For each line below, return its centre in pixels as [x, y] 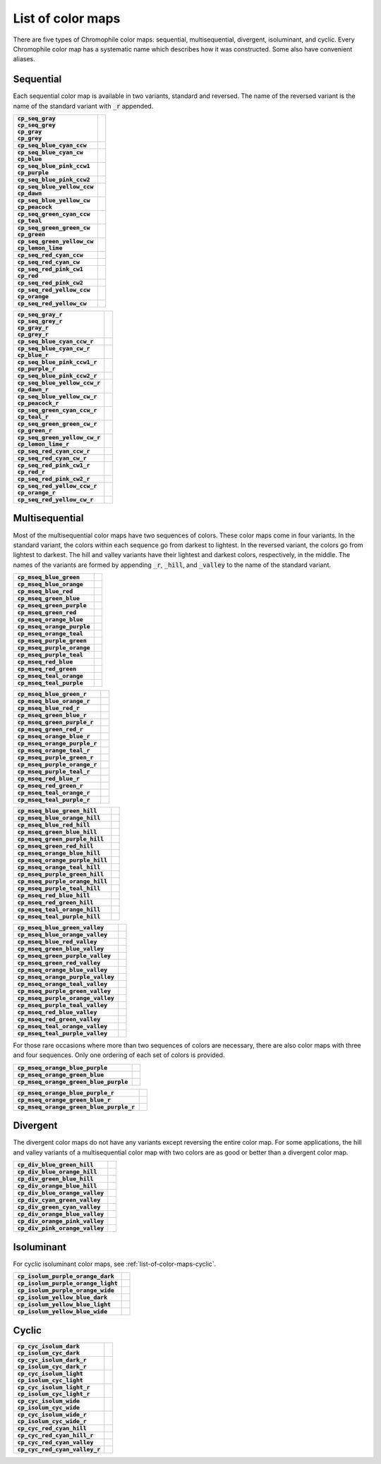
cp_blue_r [33, 355]
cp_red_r [31, 472]
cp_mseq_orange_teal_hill [59, 867]
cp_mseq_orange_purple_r [57, 744]
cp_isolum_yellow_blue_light [64, 1305]
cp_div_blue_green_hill [55, 1165]
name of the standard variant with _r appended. [83, 106]
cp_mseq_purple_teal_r [54, 772]
